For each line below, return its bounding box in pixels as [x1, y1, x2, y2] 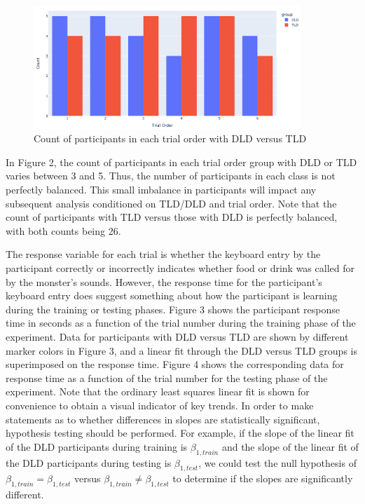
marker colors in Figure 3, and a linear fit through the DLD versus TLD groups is [6, 343, 357, 357]
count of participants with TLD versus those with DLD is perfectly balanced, [6, 210, 338, 224]
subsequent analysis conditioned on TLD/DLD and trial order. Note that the [6, 196, 337, 210]
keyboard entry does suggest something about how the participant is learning [6, 288, 338, 303]
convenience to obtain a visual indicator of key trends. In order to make [6, 397, 314, 412]
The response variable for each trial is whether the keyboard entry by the [6, 247, 321, 261]
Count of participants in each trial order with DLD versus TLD [34, 131, 307, 146]
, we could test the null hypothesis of [198, 455, 357, 470]
